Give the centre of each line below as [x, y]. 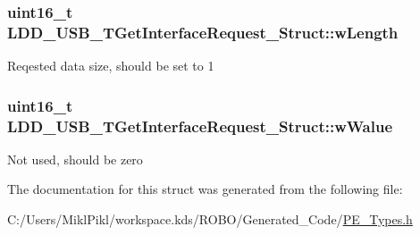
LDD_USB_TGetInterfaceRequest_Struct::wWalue [200, 126]
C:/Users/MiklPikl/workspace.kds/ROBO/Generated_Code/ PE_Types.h [210, 219]
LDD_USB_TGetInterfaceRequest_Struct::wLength [203, 32]
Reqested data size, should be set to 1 [111, 66]
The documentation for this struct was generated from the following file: [205, 189]
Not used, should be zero [75, 159]
